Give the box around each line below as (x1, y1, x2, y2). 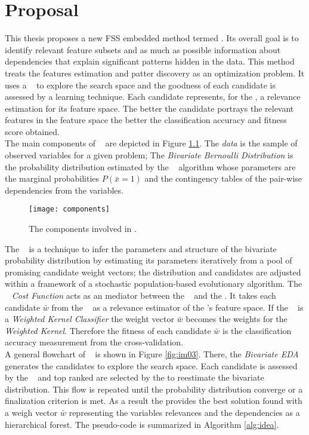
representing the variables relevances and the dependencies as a (69, 406, 300, 418)
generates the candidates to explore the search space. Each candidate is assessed (5, 359, 298, 372)
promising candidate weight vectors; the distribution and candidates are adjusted (5, 265, 301, 278)
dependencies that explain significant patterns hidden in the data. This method (5, 55, 295, 68)
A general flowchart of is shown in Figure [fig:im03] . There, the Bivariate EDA (5, 348, 299, 360)
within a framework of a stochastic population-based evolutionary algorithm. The (5, 277, 302, 290)
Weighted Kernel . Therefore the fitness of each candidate (5, 324, 211, 336)
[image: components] (29, 205, 110, 214)
